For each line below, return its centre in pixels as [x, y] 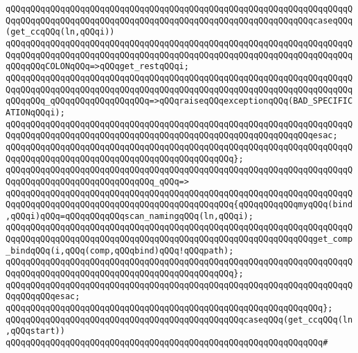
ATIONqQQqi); [35, 112]
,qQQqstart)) [35, 331]
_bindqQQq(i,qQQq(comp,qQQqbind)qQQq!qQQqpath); [120, 250]
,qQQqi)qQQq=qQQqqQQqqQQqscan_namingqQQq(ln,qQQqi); [129, 216]
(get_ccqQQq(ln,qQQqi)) [60, 32]
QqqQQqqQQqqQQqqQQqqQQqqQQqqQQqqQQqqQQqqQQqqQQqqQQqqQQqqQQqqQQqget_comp [179, 239]
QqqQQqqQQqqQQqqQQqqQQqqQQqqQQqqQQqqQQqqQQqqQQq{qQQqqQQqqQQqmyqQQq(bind [179, 205]
